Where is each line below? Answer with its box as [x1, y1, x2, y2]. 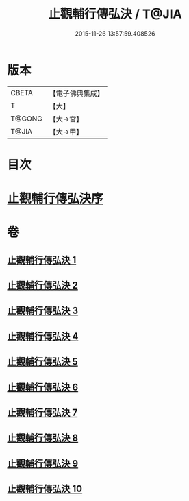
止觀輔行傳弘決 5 [7, 356, 79, 367]
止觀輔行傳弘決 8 [7, 432, 79, 444]
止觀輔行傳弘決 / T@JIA [47, 6, 183, 22]
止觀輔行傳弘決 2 [7, 280, 79, 291]
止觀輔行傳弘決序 [7, 191, 104, 206]
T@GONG [10, 114, 42, 123]
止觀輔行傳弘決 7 [7, 406, 78, 418]
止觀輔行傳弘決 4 [7, 330, 79, 342]
